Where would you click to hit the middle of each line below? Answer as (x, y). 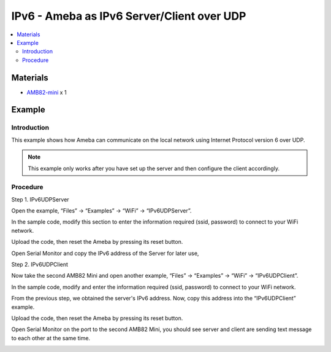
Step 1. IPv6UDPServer (40, 199)
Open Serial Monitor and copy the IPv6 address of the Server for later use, (105, 253)
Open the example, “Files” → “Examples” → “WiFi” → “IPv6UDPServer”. (101, 211)
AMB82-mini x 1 (47, 92)
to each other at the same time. (51, 338)
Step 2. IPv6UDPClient (40, 265)
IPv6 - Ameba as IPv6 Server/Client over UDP (129, 16)
